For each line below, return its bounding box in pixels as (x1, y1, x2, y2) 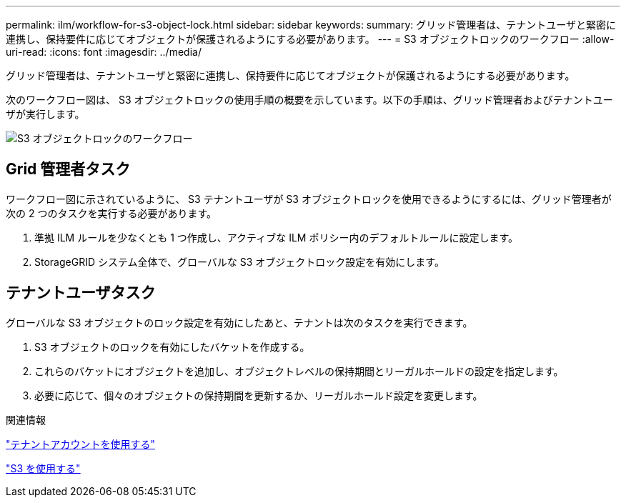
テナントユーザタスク (6, 284, 156, 302)
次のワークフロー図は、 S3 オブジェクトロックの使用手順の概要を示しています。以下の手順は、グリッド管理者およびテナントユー (6, 94, 613, 106)
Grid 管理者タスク (6, 160, 131, 179)
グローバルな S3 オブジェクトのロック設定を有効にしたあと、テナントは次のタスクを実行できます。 (6, 316, 473, 329)
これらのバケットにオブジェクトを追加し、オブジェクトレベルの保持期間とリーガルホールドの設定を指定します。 (34, 364, 564, 377)
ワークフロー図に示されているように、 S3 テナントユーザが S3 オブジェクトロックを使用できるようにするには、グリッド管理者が (6, 192, 612, 205)
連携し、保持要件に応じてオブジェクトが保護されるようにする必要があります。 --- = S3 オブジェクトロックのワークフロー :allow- (6, 33, 615, 45)
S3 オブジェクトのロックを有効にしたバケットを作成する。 (34, 340, 310, 353)
